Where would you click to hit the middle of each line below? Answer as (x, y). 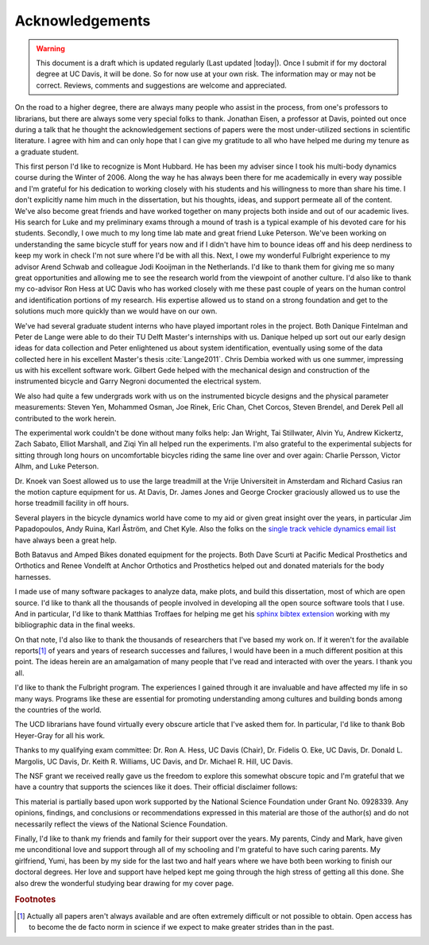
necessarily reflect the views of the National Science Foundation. (121, 824)
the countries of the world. (58, 710)
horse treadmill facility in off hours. (72, 503)
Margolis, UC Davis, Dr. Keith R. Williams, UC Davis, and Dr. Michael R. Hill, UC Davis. (154, 761)
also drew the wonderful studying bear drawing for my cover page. (124, 883)
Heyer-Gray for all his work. (60, 735)
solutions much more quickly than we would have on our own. (116, 311)
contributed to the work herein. (66, 418)
